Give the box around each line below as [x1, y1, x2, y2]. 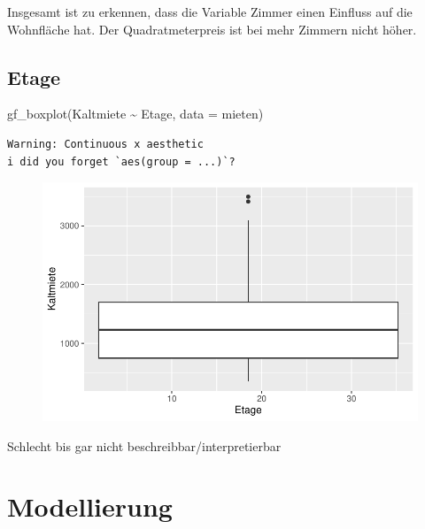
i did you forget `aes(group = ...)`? [7, 155, 236, 168]
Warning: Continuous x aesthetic [7, 137, 204, 150]
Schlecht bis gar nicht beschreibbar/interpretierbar [7, 436, 282, 455]
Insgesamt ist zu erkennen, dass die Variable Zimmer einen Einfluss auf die [7, 3, 413, 20]
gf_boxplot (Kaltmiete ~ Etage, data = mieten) [7, 104, 264, 123]
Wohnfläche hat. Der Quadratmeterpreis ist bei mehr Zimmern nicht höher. [7, 19, 417, 38]
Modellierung [7, 488, 173, 525]
